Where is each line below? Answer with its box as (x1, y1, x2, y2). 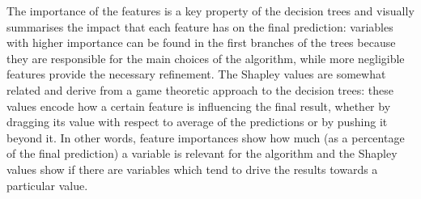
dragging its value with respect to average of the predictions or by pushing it (6, 113, 388, 130)
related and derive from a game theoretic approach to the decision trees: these (6, 81, 393, 98)
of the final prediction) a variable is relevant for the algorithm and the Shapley (6, 145, 398, 162)
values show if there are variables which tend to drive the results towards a (6, 160, 378, 177)
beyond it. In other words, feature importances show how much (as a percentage (6, 129, 405, 146)
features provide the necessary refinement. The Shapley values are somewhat (6, 66, 386, 83)
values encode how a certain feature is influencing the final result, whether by (6, 97, 391, 114)
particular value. (6, 176, 88, 193)
